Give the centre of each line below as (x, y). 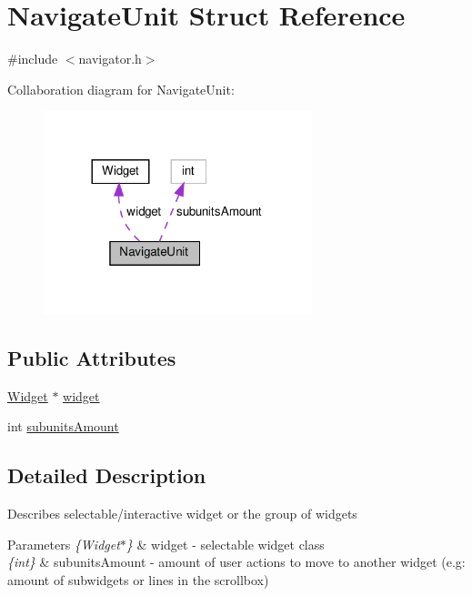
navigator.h (110, 59)
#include (33, 59)
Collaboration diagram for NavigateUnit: (121, 89)
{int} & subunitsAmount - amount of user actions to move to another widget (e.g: (236, 562)
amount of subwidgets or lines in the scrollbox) (138, 579)
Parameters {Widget (64, 544)
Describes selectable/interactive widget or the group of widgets (182, 513)
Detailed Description (107, 475)
